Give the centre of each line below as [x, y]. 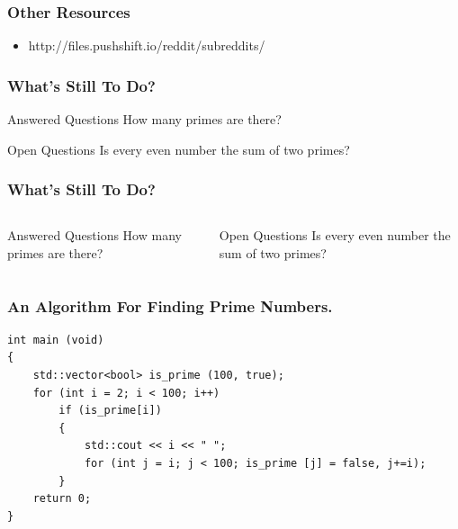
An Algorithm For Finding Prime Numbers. [170, 305]
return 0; [62, 499]
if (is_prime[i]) [110, 411]
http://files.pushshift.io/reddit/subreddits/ [147, 45]
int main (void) [56, 340]
